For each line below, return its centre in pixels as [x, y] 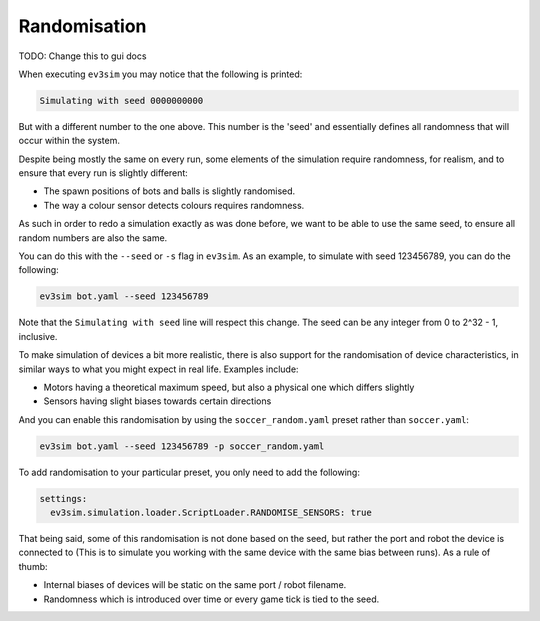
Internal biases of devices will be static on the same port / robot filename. [195, 585]
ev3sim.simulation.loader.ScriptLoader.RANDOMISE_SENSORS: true [211, 513]
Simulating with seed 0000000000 [121, 100]
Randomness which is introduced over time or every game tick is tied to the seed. [211, 599]
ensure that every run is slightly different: [103, 173]
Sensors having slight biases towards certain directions [157, 401]
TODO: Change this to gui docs [82, 56]
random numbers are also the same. [93, 237]
